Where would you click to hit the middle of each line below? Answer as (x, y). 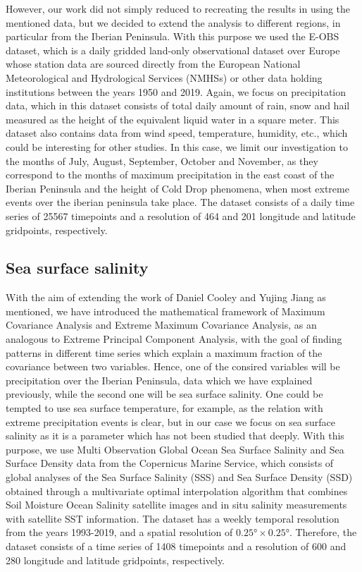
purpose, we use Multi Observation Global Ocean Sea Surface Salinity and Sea (175, 449)
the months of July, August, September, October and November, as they (162, 160)
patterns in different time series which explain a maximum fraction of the (164, 352)
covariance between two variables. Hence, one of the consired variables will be (173, 366)
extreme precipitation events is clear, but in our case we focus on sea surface (171, 421)
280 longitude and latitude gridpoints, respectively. (116, 560)
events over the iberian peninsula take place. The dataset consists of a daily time (180, 202)
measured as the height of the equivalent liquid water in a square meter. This (173, 119)
